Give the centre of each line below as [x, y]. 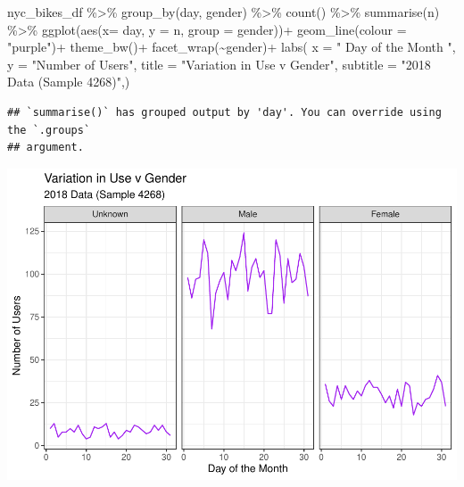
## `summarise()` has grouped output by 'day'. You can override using [224, 112]
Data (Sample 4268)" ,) [69, 82]
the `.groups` [49, 130]
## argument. [46, 148]
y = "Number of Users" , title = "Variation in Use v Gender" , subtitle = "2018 [219, 64]
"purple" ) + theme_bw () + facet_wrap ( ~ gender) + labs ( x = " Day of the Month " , [232, 47]
